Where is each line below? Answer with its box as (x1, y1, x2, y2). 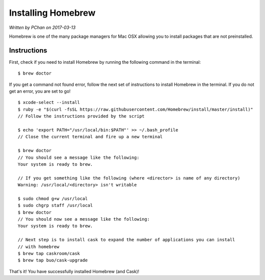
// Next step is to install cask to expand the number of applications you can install (18, 237, 236, 243)
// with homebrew (18, 244, 59, 250)
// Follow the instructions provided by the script (18, 113, 145, 119)
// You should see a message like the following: (18, 154, 140, 160)
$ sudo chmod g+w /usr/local (18, 196, 88, 201)
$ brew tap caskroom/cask (18, 251, 80, 256)
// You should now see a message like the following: (18, 216, 150, 222)
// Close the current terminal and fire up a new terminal (18, 134, 163, 140)
